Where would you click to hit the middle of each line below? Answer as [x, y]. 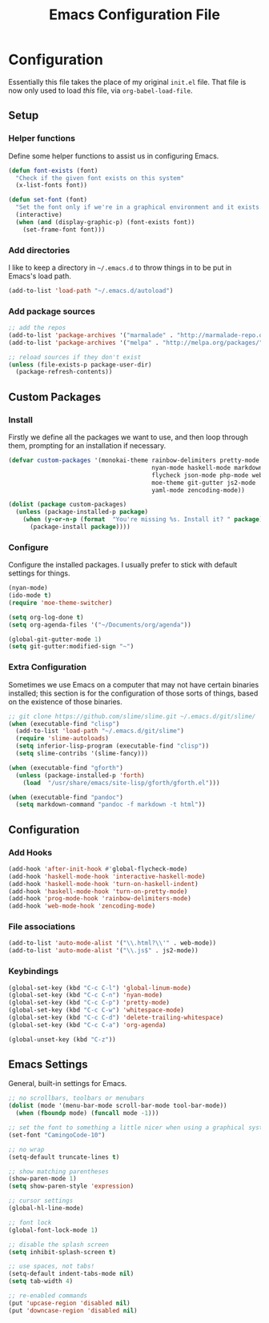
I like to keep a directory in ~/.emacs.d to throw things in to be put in [120, 267]
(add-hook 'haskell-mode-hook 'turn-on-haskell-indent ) [103, 884]
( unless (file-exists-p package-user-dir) [80, 365]
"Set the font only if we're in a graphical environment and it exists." [141, 207]
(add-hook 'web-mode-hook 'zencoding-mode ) [82, 906]
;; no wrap [26, 1149]
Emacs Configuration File [134, 15]
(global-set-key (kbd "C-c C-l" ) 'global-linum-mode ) [100, 988]
